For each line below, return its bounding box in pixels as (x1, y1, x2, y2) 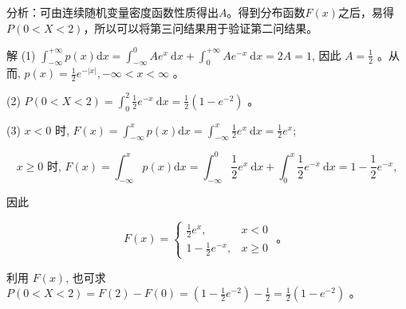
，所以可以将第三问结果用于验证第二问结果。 (83, 19, 318, 36)
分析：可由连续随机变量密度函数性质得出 (6, 4, 219, 20)
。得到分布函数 (227, 4, 305, 20)
